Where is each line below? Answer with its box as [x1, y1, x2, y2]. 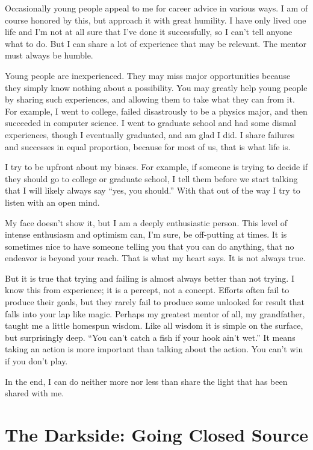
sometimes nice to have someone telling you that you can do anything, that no [5, 239, 294, 252]
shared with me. [5, 387, 64, 399]
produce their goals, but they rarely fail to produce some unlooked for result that [5, 296, 305, 308]
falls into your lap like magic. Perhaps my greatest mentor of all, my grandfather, [5, 307, 305, 320]
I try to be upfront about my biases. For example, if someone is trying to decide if [5, 160, 308, 173]
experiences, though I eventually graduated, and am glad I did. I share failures [5, 128, 295, 141]
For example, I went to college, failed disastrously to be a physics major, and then [5, 104, 308, 117]
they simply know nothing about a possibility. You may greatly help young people [5, 81, 308, 93]
